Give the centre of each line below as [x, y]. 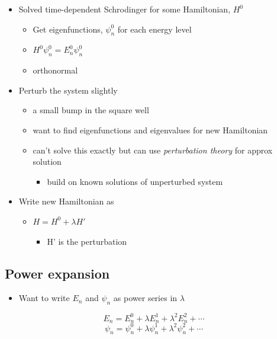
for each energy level [154, 29]
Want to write [44, 298]
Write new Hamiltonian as [66, 201]
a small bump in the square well [91, 110]
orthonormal [55, 70]
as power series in [145, 298]
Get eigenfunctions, [68, 29]
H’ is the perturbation [87, 241]
